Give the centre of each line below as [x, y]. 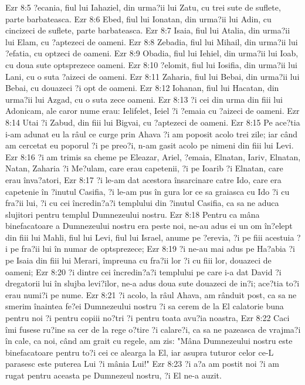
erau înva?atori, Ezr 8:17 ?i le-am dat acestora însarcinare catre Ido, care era [143, 179]
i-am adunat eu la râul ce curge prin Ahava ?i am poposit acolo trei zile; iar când [152, 134]
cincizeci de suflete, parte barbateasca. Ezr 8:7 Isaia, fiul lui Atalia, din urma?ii [148, 30]
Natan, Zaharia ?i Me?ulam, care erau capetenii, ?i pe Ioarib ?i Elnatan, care [144, 168]
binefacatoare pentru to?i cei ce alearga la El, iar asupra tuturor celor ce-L [140, 352]
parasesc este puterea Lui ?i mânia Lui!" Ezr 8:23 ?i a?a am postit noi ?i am [143, 364]
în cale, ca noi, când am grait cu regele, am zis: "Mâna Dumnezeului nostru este [149, 341]
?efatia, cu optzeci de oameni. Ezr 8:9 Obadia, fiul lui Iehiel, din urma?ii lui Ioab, [152, 53]
